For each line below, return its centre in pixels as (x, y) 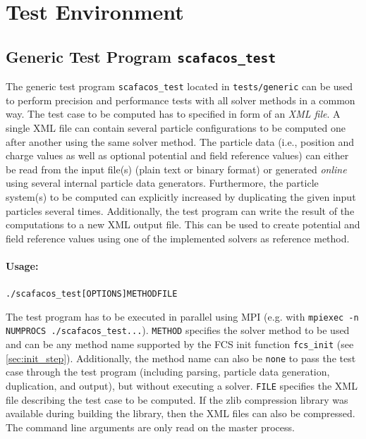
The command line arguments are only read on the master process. (150, 427)
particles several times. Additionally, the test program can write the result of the (180, 210)
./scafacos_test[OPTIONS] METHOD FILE (92, 294)
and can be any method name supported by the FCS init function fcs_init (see (180, 344)
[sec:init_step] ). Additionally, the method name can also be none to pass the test (181, 358)
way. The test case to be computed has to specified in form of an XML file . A (173, 114)
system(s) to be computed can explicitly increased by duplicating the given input (181, 196)
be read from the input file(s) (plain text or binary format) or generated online (176, 169)
